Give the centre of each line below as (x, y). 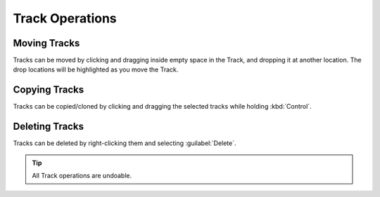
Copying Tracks (49, 90)
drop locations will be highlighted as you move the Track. (96, 69)
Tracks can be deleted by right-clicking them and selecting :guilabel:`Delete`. (125, 143)
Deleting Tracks (49, 127)
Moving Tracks (46, 43)
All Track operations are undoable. (82, 176)
